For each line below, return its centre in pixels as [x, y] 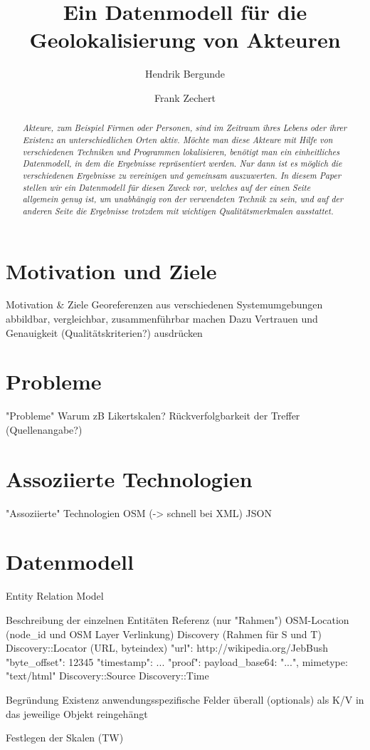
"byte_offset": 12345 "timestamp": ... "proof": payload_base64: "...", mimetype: [177, 661]
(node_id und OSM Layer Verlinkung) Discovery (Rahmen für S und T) [164, 634]
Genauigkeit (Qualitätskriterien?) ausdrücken [104, 332]
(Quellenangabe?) [44, 429]
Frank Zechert [185, 97]
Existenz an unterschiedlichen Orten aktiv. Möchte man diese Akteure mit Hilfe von [178, 139]
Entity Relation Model [55, 596]
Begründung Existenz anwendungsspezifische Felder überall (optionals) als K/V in [185, 699]
